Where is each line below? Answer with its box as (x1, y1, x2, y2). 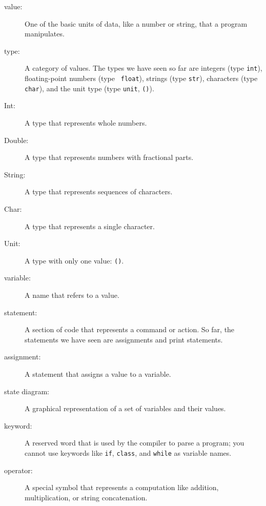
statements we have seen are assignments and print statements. (25, 334, 223, 345)
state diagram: (4, 386, 50, 396)
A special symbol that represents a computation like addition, (25, 482, 219, 493)
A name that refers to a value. (25, 289, 119, 300)
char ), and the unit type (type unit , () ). (25, 83, 154, 93)
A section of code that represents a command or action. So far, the (25, 324, 235, 335)
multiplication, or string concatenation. (25, 492, 148, 502)
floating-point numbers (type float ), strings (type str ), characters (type (25, 73, 258, 84)
